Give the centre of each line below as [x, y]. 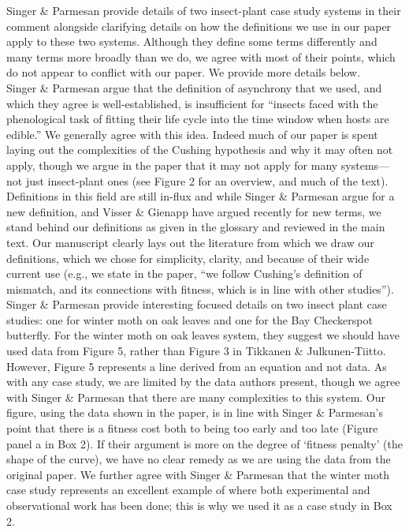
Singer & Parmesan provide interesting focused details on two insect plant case [197, 304]
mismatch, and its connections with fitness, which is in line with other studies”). [200, 288]
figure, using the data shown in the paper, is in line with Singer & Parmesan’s [195, 412]
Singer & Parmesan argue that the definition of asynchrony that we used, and [194, 87]
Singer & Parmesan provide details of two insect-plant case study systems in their [204, 10]
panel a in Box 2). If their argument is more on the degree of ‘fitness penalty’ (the [205, 443]
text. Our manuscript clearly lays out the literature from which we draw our [190, 242]
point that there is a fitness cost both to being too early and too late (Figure [192, 428]
